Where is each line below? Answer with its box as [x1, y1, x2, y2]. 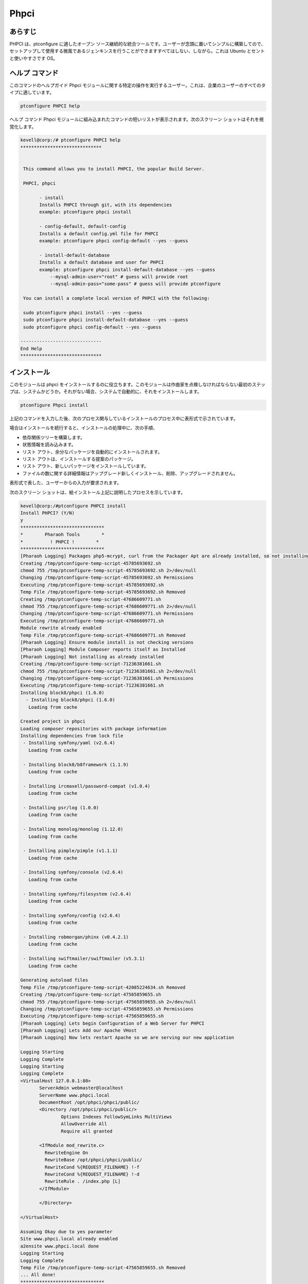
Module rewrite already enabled [20, 625, 102, 631]
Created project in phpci [20, 719, 86, 724]
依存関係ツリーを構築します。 [22, 434, 85, 440]
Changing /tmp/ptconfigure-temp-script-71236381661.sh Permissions [20, 675, 194, 681]
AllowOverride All [61, 1121, 107, 1127]
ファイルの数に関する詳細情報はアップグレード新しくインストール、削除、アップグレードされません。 [22, 470, 238, 476]
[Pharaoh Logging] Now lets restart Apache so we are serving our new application [20, 1035, 235, 1041]
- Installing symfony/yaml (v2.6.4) [23, 740, 115, 746]
